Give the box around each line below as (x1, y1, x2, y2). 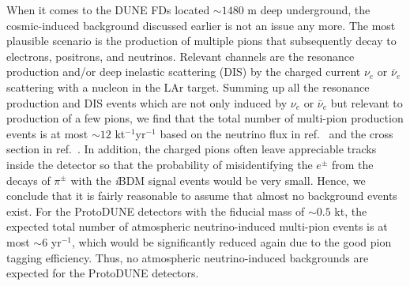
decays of (6, 171, 51, 188)
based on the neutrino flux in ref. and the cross (160, 125, 393, 141)
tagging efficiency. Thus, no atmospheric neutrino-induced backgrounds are (6, 249, 369, 265)
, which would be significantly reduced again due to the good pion (71, 233, 392, 250)
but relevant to (330, 94, 403, 111)
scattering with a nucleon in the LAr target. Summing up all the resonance (6, 78, 370, 95)
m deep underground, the (247, 2, 371, 17)
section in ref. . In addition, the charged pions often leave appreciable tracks (6, 141, 377, 157)
